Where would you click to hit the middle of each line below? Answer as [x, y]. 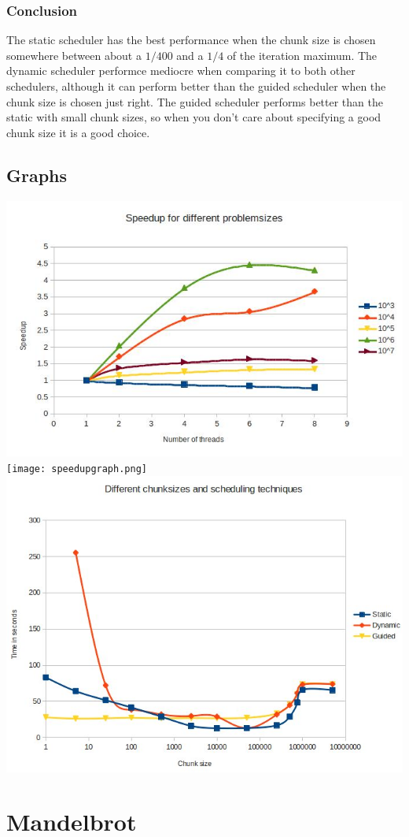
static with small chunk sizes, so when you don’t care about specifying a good [194, 117]
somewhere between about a [74, 55]
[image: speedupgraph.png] [77, 469]
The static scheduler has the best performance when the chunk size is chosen [191, 40]
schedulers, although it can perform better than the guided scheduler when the [196, 86]
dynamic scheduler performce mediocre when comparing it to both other [181, 71]
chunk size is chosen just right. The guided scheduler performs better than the [195, 101]
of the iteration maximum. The [302, 55]
